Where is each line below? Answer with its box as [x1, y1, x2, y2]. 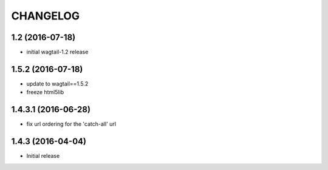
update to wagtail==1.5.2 [26, 80, 89, 87]
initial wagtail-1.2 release [26, 49, 89, 56]
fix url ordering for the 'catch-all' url [26, 120, 117, 127]
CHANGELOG [11, 9, 80, 22]
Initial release [26, 152, 60, 160]
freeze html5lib [26, 89, 64, 96]
